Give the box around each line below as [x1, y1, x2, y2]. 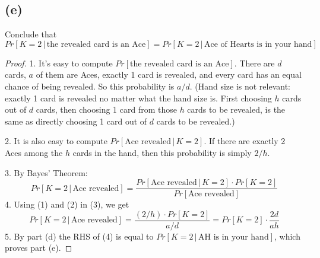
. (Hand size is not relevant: [189, 79, 290, 92]
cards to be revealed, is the [187, 103, 286, 116]
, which [274, 230, 300, 242]
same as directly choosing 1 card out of [5, 114, 147, 127]
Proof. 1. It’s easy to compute [5, 56, 113, 69]
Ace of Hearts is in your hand [204, 40, 312, 49]
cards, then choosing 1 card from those [36, 103, 177, 116]
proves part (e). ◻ [5, 241, 72, 254]
